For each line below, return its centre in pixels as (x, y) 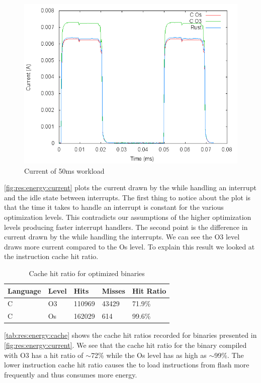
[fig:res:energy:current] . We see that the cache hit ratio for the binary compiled (125, 345)
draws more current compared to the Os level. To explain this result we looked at (129, 246)
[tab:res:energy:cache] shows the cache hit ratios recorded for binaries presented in (130, 335)
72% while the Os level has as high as (149, 355)
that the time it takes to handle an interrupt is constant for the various (114, 207)
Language (24, 290)
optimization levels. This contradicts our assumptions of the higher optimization (128, 217)
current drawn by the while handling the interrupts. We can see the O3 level (122, 237)
